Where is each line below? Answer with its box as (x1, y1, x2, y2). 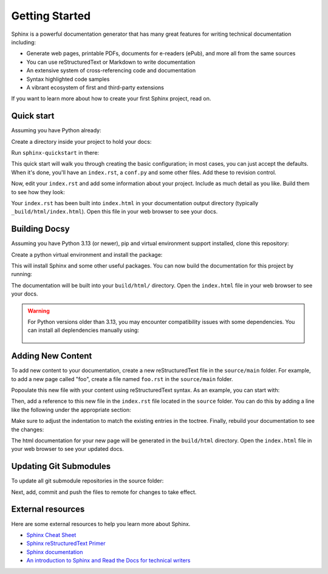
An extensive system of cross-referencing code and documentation (26, 67, 196, 74)
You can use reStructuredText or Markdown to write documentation (26, 58, 196, 66)
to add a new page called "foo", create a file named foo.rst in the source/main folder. (11, 375, 233, 382)
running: (11, 271, 33, 278)
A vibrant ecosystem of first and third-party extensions (26, 84, 164, 91)
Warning (27, 307, 50, 314)
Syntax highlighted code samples (26, 75, 110, 83)
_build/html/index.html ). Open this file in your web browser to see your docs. (11, 208, 218, 215)
